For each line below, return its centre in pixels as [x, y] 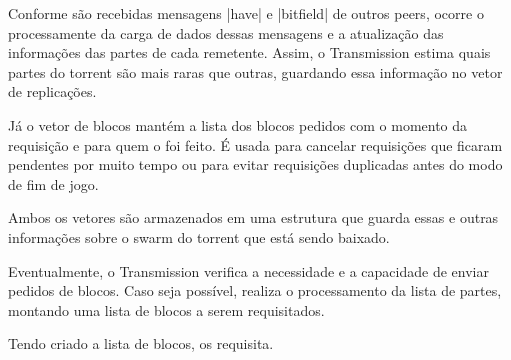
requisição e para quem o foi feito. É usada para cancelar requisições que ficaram [255, 144]
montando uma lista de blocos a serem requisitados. [166, 309]
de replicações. [52, 91]
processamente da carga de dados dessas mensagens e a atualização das [226, 32]
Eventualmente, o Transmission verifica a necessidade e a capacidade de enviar [248, 270]
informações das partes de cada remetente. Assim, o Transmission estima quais [249, 52]
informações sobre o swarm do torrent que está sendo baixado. [199, 236]
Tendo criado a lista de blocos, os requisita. [141, 343]
